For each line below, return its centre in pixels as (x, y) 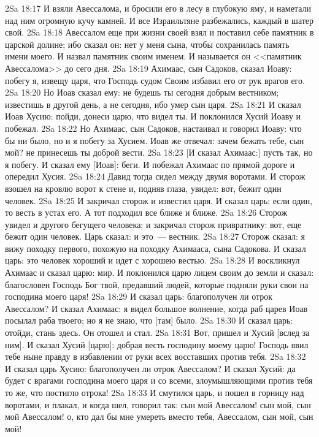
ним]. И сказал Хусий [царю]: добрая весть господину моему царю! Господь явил (157, 344)
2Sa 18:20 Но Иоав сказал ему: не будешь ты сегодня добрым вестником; (142, 92)
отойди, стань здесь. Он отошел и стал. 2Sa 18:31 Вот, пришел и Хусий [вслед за (157, 332)
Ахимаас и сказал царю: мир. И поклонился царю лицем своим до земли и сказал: (159, 272)
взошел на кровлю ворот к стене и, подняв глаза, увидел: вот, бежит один (143, 188)
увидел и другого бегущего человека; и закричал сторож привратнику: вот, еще (153, 224)
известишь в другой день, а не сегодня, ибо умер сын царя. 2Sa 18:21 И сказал (153, 104)
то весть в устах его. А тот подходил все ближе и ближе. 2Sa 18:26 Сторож (146, 212)
